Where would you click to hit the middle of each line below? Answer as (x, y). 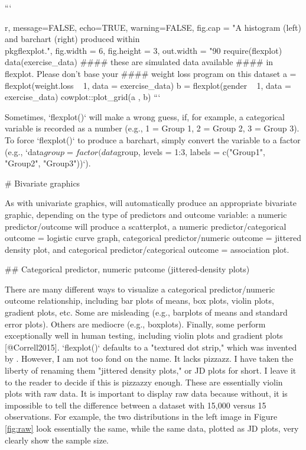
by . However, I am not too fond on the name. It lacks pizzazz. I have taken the (149, 359)
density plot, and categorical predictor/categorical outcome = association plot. (147, 249)
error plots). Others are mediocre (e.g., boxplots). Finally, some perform (135, 324)
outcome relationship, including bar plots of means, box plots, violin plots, (139, 300)
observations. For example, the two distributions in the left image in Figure (141, 417)
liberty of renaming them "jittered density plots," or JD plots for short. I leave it (151, 370)
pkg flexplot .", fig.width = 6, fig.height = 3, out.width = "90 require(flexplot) (144, 50)
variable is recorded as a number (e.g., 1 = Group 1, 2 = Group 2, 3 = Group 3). (152, 128)
